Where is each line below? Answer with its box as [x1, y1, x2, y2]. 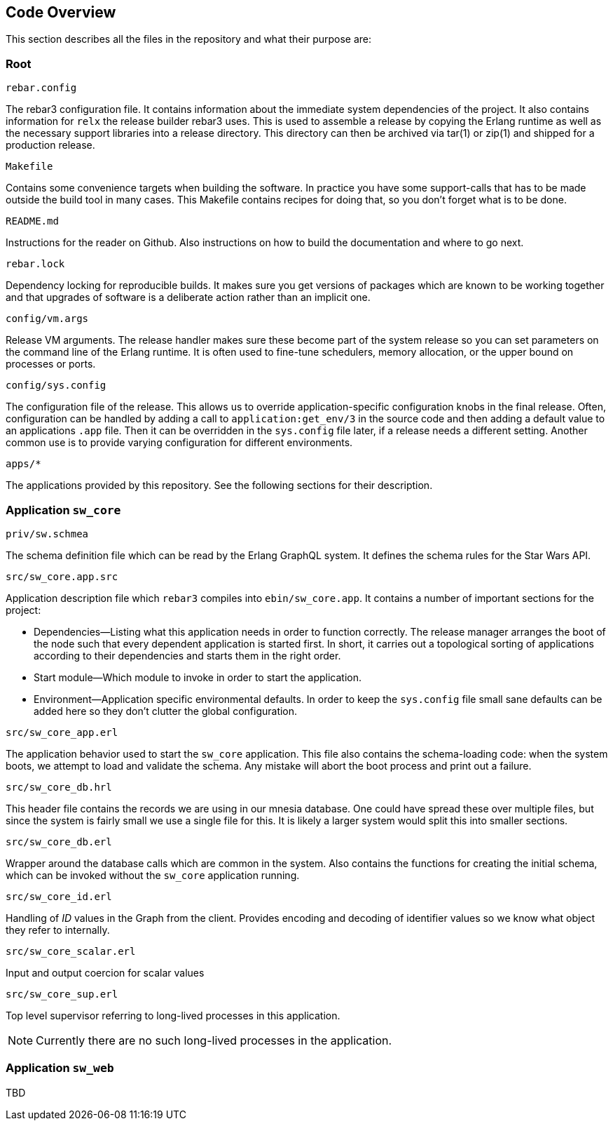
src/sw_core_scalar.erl [6, 945, 136, 957]
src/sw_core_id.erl [6, 890, 112, 902]
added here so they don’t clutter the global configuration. [34, 704, 298, 717]
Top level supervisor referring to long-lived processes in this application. [6, 1009, 340, 1021]
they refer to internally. [6, 923, 110, 936]
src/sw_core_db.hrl [6, 781, 112, 793]
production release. [6, 139, 95, 152]
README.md [6, 215, 59, 227]
